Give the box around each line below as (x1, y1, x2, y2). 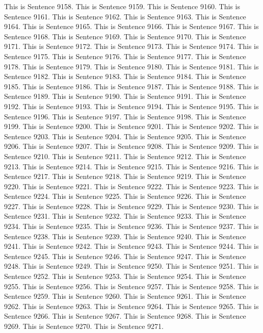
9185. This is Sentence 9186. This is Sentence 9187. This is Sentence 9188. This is (4, 81, 259, 91)
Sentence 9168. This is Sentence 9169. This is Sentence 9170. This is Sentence (4, 31, 246, 41)
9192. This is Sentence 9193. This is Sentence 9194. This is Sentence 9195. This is (4, 100, 259, 111)
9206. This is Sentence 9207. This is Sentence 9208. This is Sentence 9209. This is (4, 141, 259, 151)
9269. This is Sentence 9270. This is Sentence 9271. (4, 321, 164, 331)
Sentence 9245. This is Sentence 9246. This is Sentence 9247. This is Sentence (4, 250, 246, 261)
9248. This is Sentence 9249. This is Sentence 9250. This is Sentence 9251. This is (4, 261, 259, 271)
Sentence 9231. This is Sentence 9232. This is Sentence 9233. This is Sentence (4, 211, 246, 221)
